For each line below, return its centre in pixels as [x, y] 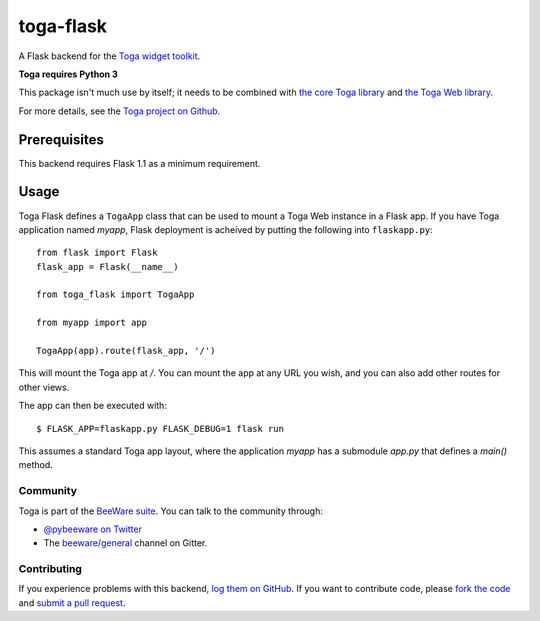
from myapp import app [92, 323]
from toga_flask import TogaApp [115, 294]
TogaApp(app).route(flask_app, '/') [126, 351]
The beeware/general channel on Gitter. [125, 543]
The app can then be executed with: [92, 406]
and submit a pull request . [72, 602]
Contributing [50, 569]
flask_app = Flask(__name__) [107, 266]
